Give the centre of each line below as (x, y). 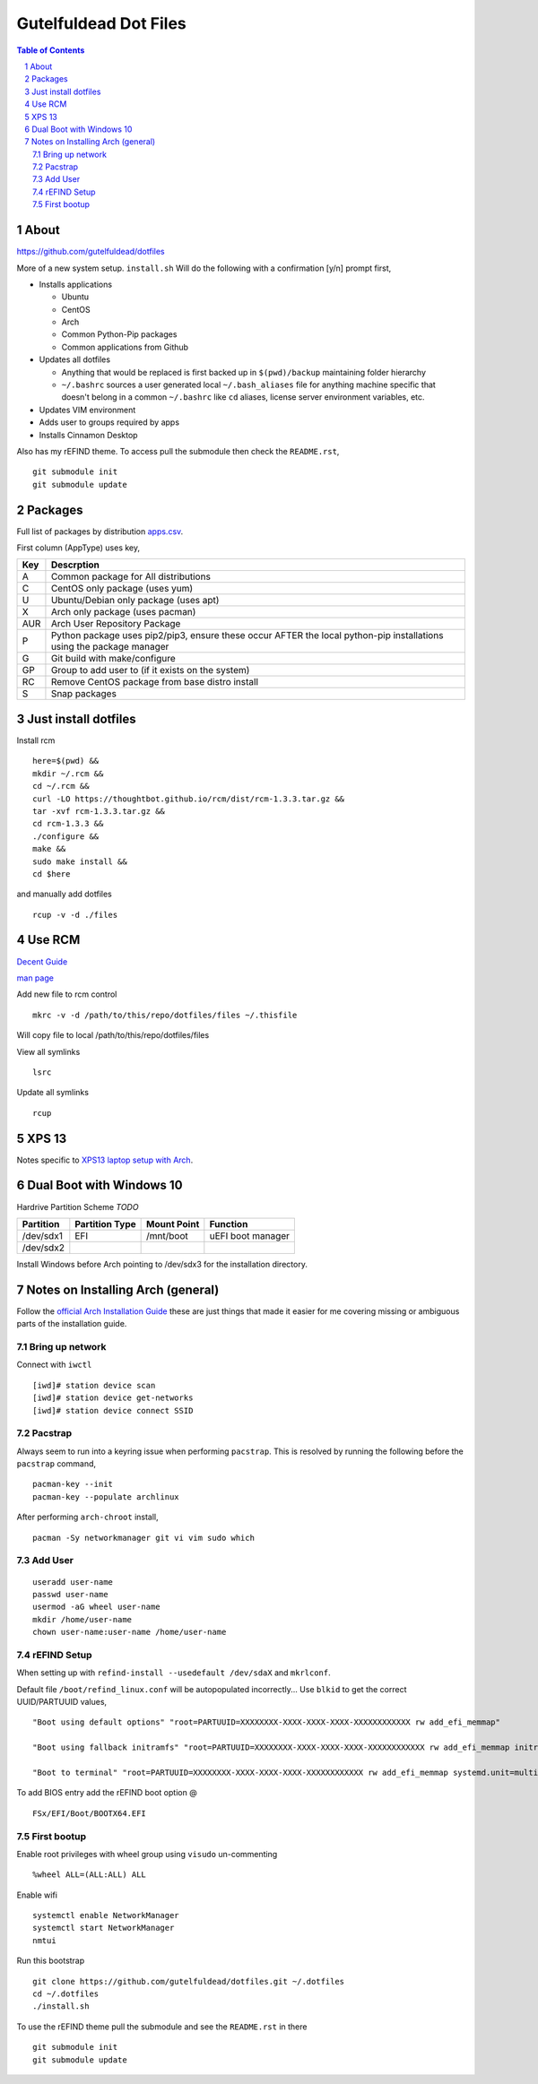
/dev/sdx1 (42, 1235)
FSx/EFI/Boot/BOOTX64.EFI (90, 1813)
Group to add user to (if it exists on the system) (150, 670)
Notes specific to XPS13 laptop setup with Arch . (105, 1160)
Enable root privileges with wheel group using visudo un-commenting (147, 1854)
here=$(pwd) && (66, 761)
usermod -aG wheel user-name (96, 1607)
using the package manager (110, 647)
